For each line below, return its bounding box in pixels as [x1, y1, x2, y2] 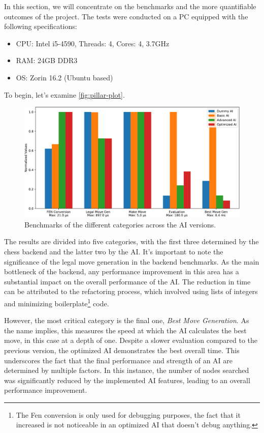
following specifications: [4, 21, 77, 32]
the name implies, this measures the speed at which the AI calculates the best [4, 325, 247, 335]
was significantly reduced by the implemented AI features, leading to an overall [4, 374, 250, 385]
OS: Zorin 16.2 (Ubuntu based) [16, 72, 113, 82]
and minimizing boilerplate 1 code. [4, 296, 109, 308]
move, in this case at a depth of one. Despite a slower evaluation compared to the [4, 335, 258, 345]
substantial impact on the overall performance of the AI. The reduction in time [4, 276, 251, 286]
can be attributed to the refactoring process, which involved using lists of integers [4, 286, 258, 297]
